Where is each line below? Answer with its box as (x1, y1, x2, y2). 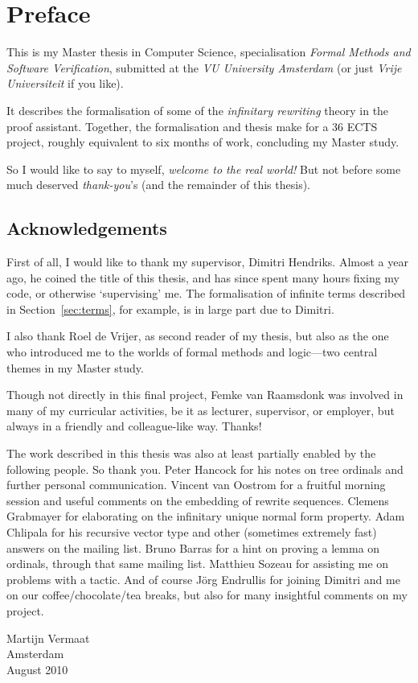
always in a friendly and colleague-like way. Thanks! (6, 418, 262, 434)
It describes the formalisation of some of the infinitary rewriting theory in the (6, 101, 389, 118)
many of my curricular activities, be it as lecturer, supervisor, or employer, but (6, 401, 395, 418)
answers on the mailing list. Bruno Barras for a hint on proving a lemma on (6, 539, 380, 556)
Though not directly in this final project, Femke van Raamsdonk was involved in (6, 386, 404, 403)
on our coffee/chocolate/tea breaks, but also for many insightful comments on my (6, 586, 408, 603)
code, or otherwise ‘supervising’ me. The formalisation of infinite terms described (6, 285, 406, 302)
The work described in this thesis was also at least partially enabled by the (6, 445, 376, 462)
